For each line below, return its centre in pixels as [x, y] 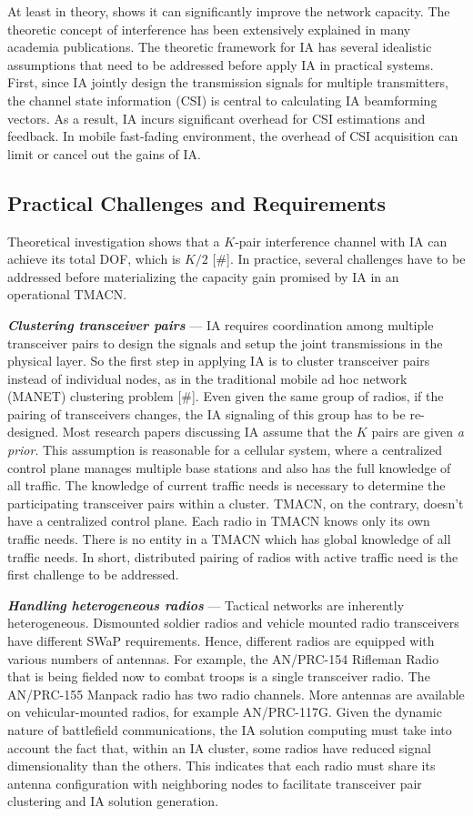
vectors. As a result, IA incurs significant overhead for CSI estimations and [216, 118]
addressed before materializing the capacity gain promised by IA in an [203, 276]
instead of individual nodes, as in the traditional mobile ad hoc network [207, 378]
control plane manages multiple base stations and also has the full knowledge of [229, 467]
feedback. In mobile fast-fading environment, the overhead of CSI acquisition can [233, 136]
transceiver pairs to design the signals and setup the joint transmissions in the [225, 343]
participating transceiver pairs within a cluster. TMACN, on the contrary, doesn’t [236, 503]
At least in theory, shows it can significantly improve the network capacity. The [229, 11]
